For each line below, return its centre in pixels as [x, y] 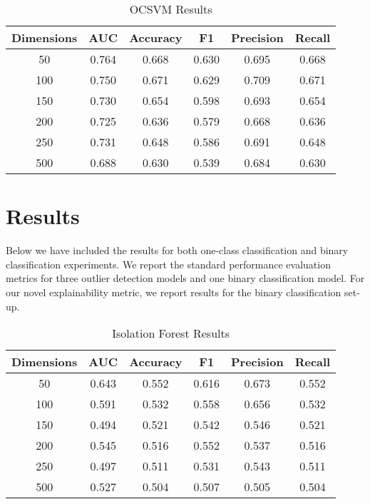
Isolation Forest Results [171, 333]
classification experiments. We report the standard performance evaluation [168, 264]
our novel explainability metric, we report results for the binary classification [174, 292]
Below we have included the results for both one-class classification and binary [177, 250]
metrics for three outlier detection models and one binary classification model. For [185, 278]
